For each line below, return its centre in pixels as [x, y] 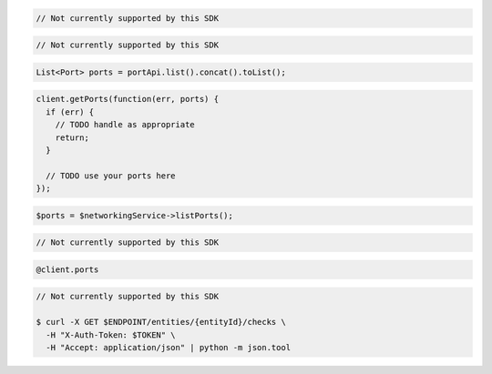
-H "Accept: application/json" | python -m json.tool [169, 347]
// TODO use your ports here [111, 176]
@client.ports [67, 269]
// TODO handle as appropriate [125, 125]
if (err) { [70, 112]
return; [72, 137]
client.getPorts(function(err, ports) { [127, 99]
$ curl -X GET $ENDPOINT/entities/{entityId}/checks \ [161, 322]
